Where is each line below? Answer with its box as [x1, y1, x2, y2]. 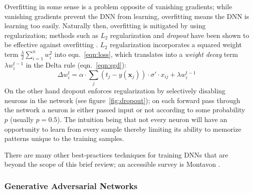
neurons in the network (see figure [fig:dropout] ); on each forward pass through [4, 95, 240, 105]
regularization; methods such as [4, 30, 99, 40]
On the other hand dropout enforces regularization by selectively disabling [4, 86, 226, 96]
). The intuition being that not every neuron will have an [57, 114, 227, 124]
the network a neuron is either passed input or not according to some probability [4, 105, 245, 115]
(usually [10, 114, 34, 124]
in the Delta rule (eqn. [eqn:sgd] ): [26, 59, 127, 70]
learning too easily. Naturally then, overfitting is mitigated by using [4, 20, 206, 31]
